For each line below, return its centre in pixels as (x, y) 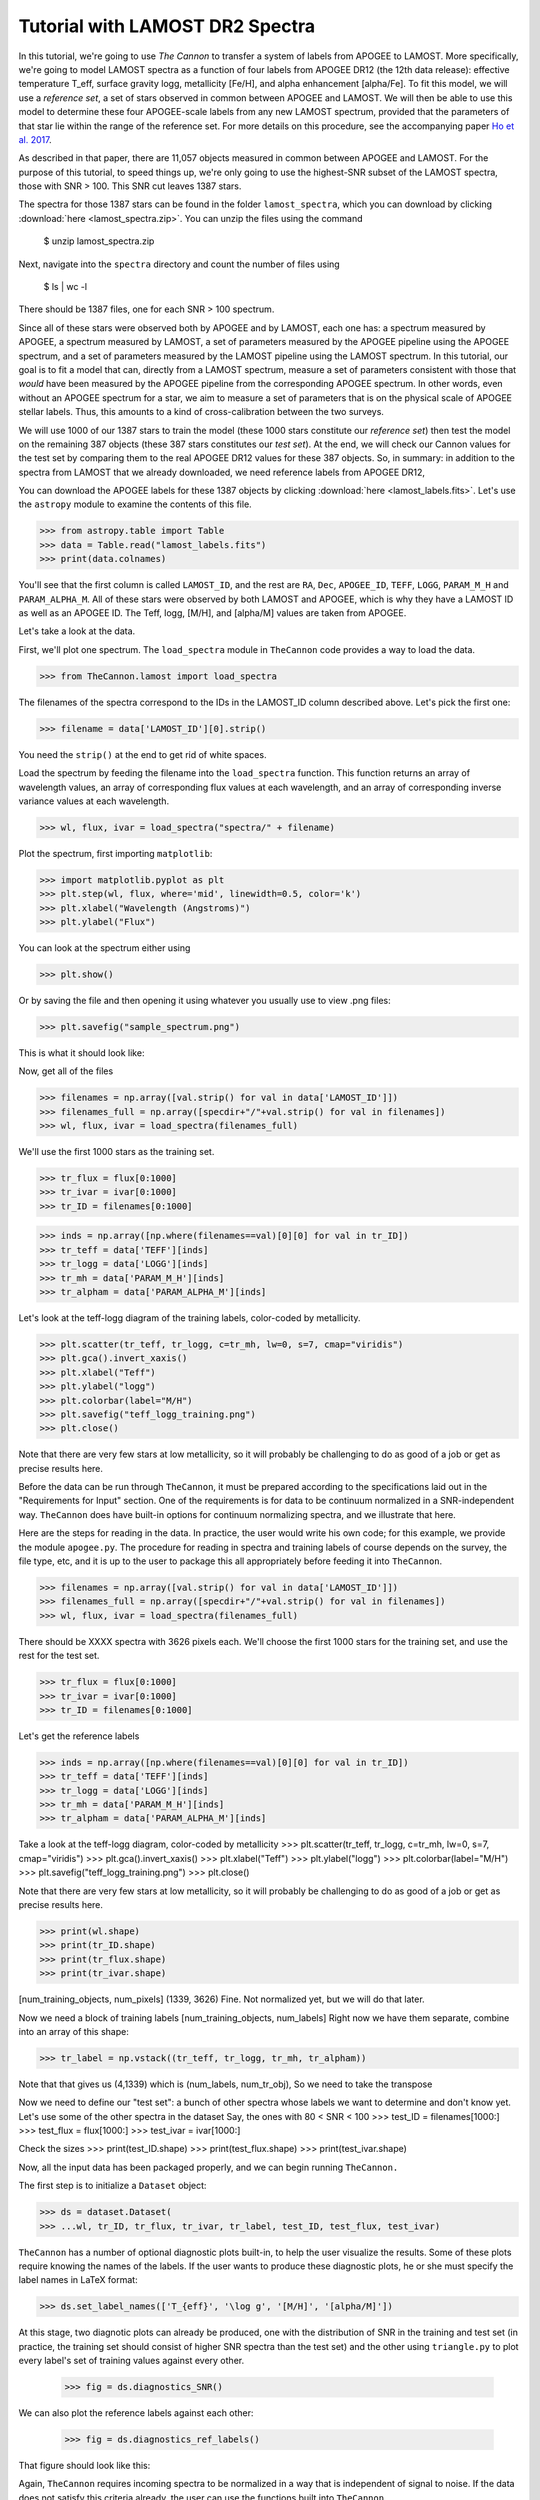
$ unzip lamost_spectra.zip (99, 241)
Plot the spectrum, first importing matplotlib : (115, 853)
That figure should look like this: (84, 2466)
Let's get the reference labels (79, 1736)
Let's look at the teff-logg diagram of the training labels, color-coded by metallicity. (189, 1317)
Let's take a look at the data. (77, 631)
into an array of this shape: (73, 2031)
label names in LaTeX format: (78, 2280)
